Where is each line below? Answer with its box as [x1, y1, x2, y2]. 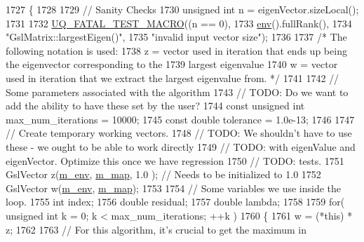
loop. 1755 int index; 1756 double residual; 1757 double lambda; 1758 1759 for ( [6, 194, 345, 209]
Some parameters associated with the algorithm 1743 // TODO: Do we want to [6, 84, 349, 99]
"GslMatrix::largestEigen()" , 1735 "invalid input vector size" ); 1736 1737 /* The [6, 29, 347, 44]
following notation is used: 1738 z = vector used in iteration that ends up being [6, 43, 347, 58]
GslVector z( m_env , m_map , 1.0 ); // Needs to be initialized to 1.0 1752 [6, 167, 321, 182]
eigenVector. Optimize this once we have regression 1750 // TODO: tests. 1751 [6, 153, 344, 168]
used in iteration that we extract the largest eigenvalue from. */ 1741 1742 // [6, 70, 339, 85]
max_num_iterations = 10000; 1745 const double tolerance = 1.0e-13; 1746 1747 [6, 112, 355, 126]
